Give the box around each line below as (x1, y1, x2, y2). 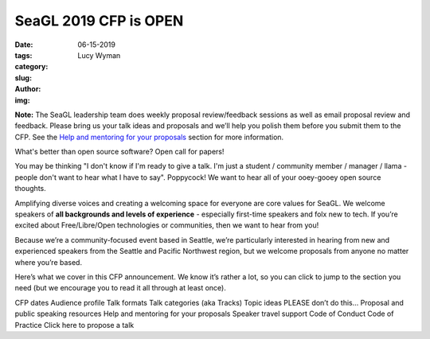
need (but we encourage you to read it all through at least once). (14, 283, 226, 293)
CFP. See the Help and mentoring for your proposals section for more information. (14, 132, 284, 142)
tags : (14, 50, 33, 60)
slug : (14, 72, 32, 83)
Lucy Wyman (77, 50, 121, 60)
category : (14, 62, 49, 72)
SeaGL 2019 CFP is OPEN (14, 12, 184, 29)
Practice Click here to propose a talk (14, 320, 135, 329)
